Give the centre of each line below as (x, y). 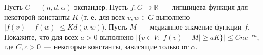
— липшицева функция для (205, 7)
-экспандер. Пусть (100, 7)
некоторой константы (37, 17)
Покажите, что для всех (41, 36)
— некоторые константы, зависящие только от (116, 47)
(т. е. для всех (103, 17)
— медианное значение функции (191, 27)
